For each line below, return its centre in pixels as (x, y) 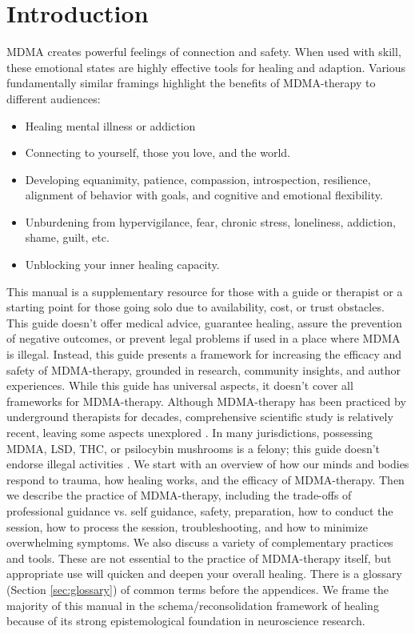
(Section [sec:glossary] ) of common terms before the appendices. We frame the (198, 589)
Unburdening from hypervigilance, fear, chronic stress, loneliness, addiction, (210, 221)
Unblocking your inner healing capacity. (122, 265)
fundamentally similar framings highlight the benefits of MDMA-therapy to (191, 83)
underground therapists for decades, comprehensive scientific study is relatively (200, 417)
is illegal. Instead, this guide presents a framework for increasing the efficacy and (204, 354)
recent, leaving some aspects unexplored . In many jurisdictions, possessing (190, 432)
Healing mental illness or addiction (110, 125)
